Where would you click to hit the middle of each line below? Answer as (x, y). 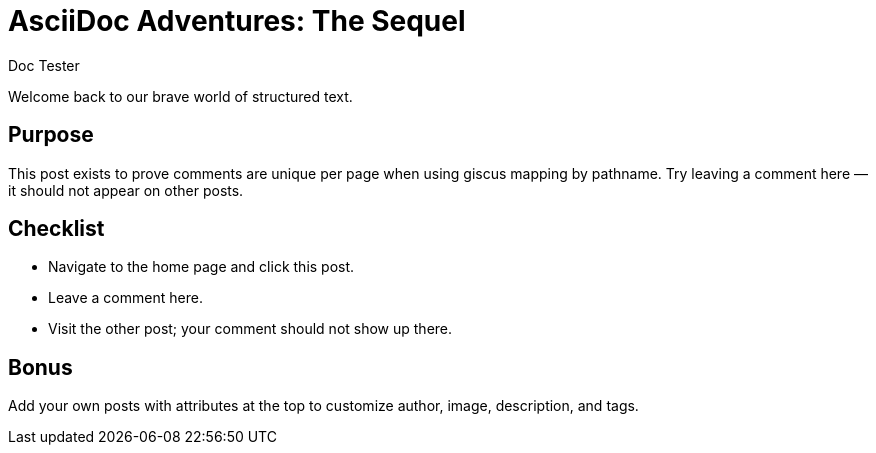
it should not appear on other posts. (126, 190)
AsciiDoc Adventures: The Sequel (237, 21)
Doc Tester (44, 65)
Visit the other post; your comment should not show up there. (250, 329)
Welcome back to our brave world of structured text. (180, 96)
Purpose (51, 135)
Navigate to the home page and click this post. (201, 267)
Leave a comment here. (125, 298)
